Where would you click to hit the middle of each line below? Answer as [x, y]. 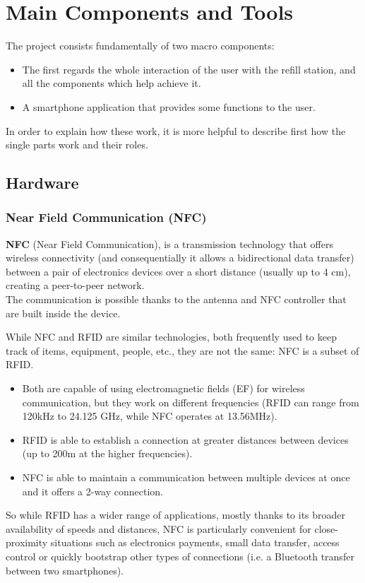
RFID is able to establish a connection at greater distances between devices [185, 439]
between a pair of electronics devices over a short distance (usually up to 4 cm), [178, 271]
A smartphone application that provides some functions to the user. [169, 106]
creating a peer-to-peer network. [75, 285]
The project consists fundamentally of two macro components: [140, 46]
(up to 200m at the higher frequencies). [107, 453]
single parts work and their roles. [77, 145]
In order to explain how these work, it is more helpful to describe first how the [176, 130]
